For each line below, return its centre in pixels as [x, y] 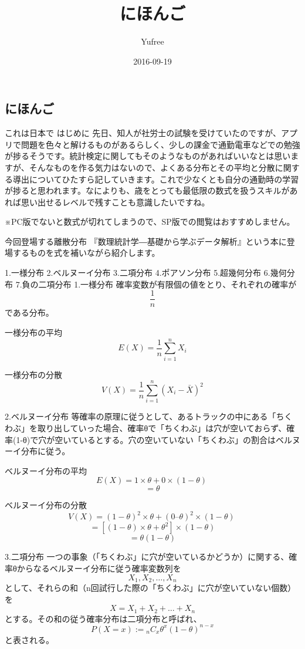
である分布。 [29, 312]
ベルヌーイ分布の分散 [46, 505]
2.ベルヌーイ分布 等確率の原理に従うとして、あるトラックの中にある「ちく [149, 416]
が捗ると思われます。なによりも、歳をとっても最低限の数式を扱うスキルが [147, 190]
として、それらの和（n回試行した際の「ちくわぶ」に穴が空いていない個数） [150, 588]
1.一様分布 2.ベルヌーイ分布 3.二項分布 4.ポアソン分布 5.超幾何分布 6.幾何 [146, 273]
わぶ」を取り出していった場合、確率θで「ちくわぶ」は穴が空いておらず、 [146, 427]
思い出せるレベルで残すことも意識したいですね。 [115, 202]
